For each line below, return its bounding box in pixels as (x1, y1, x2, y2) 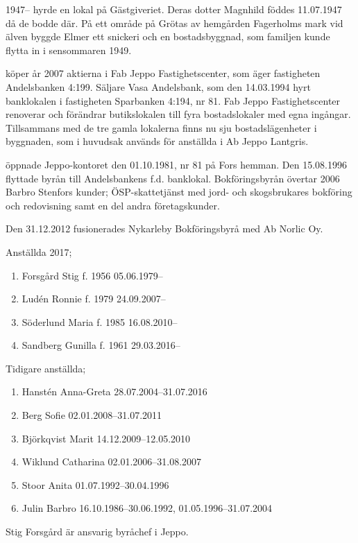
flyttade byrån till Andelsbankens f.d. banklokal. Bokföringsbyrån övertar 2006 (6, 171, 340, 185)
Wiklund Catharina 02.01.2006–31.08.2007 (22, 454, 202, 469)
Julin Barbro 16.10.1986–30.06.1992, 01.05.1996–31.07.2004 (22, 501, 273, 515)
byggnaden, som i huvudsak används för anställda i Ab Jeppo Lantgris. (6, 134, 309, 148)
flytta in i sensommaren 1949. (6, 42, 132, 57)
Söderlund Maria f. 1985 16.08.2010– (22, 314, 178, 329)
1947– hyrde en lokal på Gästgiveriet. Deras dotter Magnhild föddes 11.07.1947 (6, 2, 342, 16)
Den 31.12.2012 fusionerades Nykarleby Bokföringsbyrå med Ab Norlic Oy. (6, 221, 323, 236)
